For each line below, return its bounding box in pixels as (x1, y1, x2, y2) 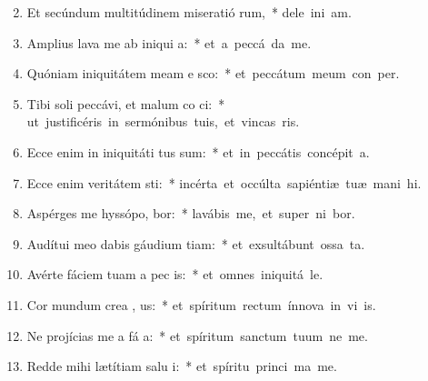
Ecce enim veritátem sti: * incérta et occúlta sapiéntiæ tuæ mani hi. (26, 173, 422, 192)
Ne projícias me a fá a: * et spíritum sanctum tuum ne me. (26, 326, 368, 345)
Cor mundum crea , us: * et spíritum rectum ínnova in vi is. (26, 295, 376, 314)
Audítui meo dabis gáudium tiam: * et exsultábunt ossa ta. (26, 234, 365, 253)
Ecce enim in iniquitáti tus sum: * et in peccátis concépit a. (26, 142, 370, 161)
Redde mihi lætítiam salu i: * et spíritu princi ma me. (26, 356, 337, 376)
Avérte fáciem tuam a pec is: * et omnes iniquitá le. (26, 265, 323, 284)
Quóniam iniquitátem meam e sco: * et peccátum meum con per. (26, 64, 400, 83)
